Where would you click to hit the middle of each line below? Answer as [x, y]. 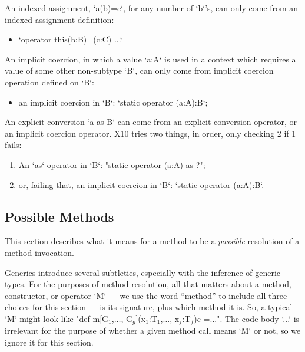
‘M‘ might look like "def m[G [57, 318]
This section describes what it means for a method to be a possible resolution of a [152, 241]
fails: [13, 145]
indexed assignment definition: [59, 19]
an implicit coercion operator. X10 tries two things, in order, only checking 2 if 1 [150, 133]
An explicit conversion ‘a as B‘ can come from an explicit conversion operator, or [151, 122]
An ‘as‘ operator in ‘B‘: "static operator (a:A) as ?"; [112, 164]
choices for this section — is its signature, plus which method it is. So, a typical [149, 307]
